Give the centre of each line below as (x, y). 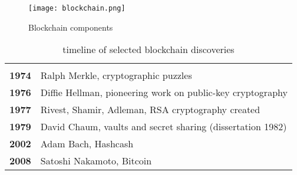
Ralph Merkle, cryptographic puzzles (116, 75)
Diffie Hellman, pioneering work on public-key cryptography (164, 93)
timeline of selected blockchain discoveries (148, 49)
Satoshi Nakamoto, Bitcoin (96, 161)
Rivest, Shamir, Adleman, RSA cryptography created (150, 110)
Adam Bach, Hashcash (87, 144)
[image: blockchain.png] (77, 8)
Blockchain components (71, 27)
